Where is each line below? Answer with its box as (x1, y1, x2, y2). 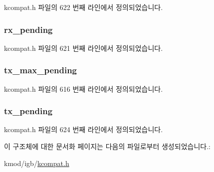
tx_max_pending (4, 64, 77, 76)
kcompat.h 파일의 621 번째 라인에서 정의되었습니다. (4, 42, 163, 53)
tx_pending (4, 105, 53, 117)
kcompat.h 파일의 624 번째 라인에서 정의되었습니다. (4, 124, 163, 135)
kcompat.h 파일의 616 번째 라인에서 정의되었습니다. (4, 83, 163, 94)
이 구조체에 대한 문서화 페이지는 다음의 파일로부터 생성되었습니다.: (4, 141, 211, 152)
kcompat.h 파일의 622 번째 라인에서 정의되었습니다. (4, 2, 163, 12)
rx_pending (4, 23, 53, 35)
